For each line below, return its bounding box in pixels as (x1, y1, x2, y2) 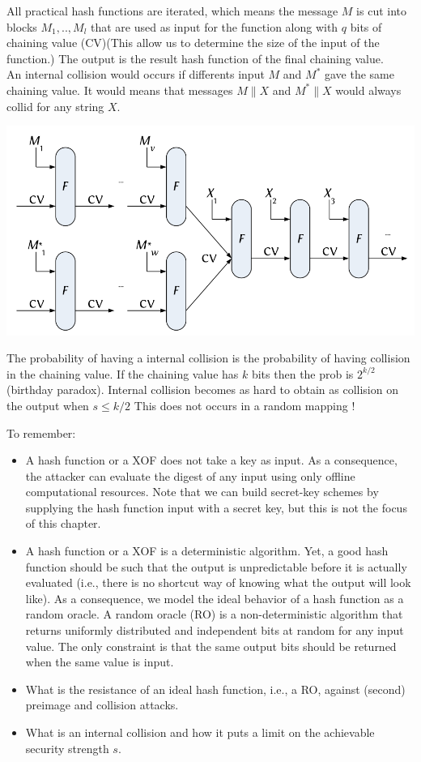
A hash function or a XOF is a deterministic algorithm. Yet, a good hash (25, 542, 389, 559)
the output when (6, 396, 89, 413)
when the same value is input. (25, 653, 174, 670)
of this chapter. (25, 515, 101, 532)
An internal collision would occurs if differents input (6, 66, 265, 83)
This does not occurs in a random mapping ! (134, 396, 355, 413)
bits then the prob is (251, 365, 354, 382)
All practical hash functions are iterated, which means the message (6, 2, 338, 19)
